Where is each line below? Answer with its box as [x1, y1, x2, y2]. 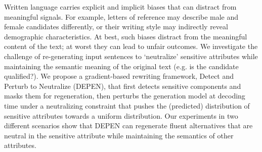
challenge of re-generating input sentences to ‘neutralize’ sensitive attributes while [4, 50, 258, 61]
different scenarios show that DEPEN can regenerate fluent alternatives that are [4, 120, 253, 131]
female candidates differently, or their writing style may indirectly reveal [4, 21, 228, 32]
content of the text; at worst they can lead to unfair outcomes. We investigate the [4, 41, 258, 52]
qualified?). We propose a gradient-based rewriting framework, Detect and [4, 71, 234, 81]
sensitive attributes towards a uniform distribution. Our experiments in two [4, 110, 238, 121]
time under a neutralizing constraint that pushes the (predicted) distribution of [4, 100, 250, 111]
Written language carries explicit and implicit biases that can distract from [4, 2, 237, 12]
